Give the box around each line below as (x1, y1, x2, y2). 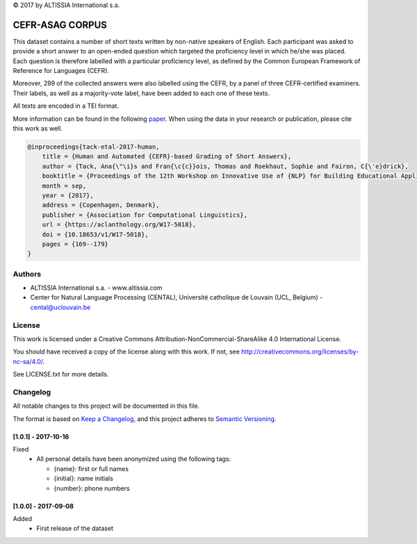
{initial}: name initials (54, 475, 114, 483)
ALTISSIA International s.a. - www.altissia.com (30, 283, 163, 292)
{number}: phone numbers (54, 484, 130, 493)
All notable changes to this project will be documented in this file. (13, 402, 200, 410)
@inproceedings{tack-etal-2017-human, (27, 143, 160, 151)
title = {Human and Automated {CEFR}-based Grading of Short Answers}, (42, 153, 292, 160)
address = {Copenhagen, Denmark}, (42, 201, 160, 209)
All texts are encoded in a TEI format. (13, 101, 120, 110)
